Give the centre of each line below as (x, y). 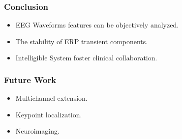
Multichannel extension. (51, 98)
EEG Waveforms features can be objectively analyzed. (97, 25)
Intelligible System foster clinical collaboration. (86, 58)
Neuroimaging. (37, 131)
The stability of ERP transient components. (82, 41)
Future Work (30, 79)
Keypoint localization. (49, 114)
